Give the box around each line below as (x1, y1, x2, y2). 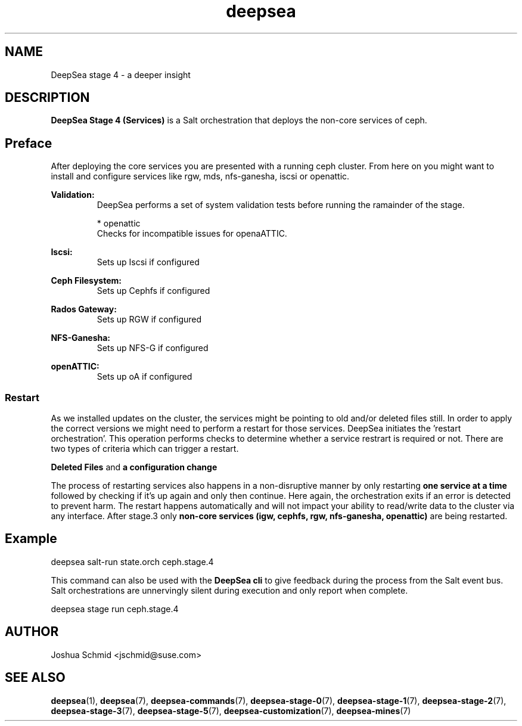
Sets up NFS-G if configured (97, 343, 209, 353)
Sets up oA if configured (97, 371, 192, 382)
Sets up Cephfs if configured (97, 286, 210, 296)
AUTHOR (5, 624, 59, 640)
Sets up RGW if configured (97, 314, 202, 325)
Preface (5, 135, 52, 151)
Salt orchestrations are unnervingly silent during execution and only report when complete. (51, 585, 408, 595)
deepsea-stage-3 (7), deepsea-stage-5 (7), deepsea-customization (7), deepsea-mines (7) (51, 705, 411, 716)
